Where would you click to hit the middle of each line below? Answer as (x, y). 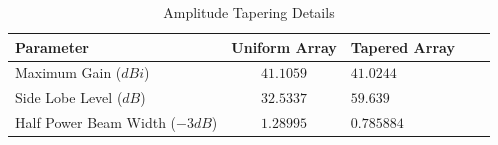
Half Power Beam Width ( (96, 122)
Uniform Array (284, 46)
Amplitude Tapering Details (249, 12)
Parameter (52, 46)
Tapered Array (402, 46)
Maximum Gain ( (68, 72)
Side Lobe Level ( (69, 97)
